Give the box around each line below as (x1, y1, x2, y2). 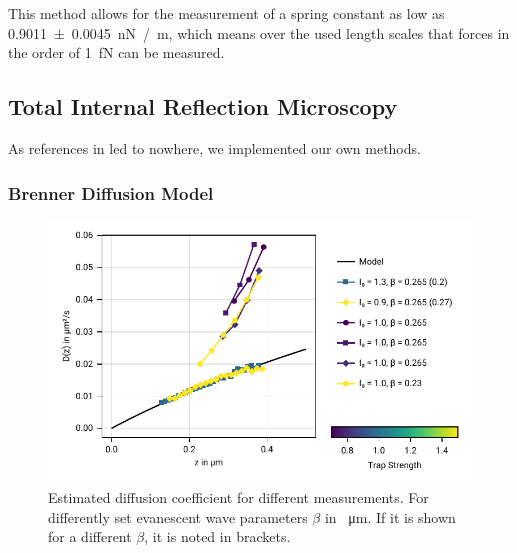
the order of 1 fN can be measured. (8, 42, 225, 63)
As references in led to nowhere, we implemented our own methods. (8, 137, 421, 158)
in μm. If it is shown (324, 506, 456, 527)
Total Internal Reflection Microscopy (8, 91, 398, 122)
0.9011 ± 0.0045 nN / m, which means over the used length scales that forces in (8, 22, 510, 43)
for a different (48, 526, 132, 547)
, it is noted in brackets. (144, 526, 291, 547)
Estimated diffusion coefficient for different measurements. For (48, 487, 429, 508)
